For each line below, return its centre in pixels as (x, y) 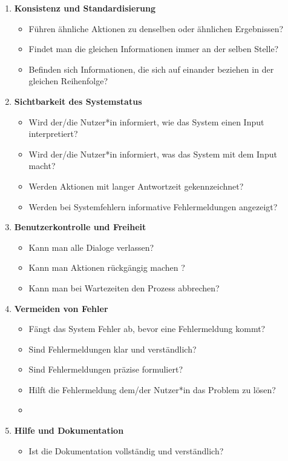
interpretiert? (53, 134)
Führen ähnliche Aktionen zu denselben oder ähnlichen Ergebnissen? (156, 28)
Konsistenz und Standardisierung (85, 8)
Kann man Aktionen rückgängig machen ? (107, 267)
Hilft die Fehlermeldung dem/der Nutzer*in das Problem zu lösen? (152, 389)
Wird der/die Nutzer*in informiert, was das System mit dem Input (153, 154)
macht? (42, 166)
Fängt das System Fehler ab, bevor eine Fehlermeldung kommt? (147, 329)
